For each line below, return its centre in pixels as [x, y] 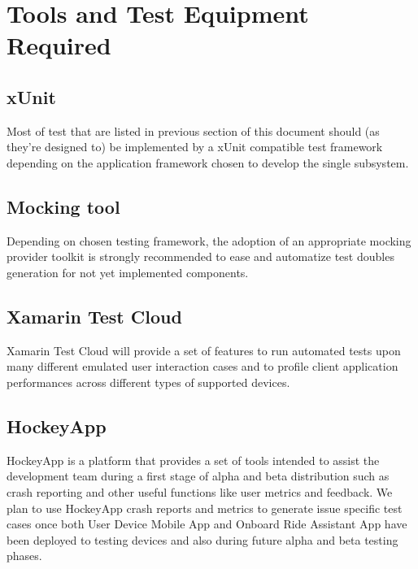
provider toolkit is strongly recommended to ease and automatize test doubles [200, 256]
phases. [24, 556]
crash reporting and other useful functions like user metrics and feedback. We [200, 491]
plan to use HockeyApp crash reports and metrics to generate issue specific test [205, 508]
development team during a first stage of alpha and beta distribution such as [198, 476]
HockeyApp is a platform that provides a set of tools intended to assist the [193, 460]
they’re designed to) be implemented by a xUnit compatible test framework [195, 147]
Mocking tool [63, 206]
